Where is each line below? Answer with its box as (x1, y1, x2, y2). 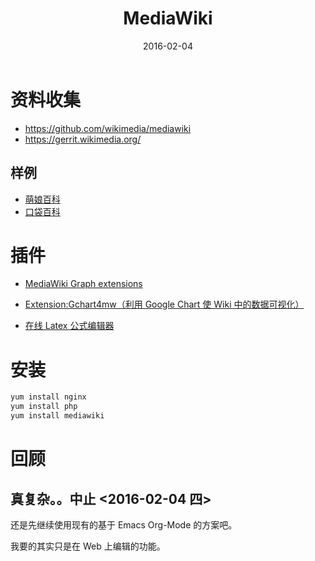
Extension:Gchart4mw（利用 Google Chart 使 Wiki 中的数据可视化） (24, 298, 305, 311)
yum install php (10, 402, 78, 412)
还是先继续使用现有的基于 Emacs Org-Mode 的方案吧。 (10, 519, 238, 531)
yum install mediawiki (10, 411, 105, 421)
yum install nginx (10, 392, 87, 402)
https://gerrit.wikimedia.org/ (24, 133, 142, 145)
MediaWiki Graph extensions (24, 278, 143, 290)
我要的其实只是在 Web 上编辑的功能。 (10, 540, 166, 552)
